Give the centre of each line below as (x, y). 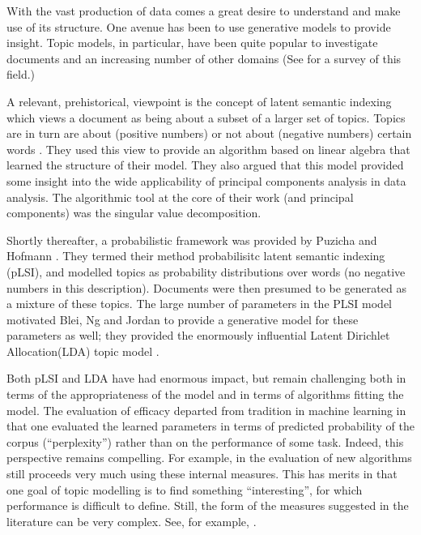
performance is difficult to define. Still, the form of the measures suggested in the (208, 505)
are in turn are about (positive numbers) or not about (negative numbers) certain (209, 133)
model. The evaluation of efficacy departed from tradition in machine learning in (206, 410)
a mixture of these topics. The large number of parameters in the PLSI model (200, 304)
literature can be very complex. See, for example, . (132, 521)
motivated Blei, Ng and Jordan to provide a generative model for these (183, 319)
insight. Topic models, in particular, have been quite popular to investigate (192, 43)
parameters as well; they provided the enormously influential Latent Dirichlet (198, 335)
